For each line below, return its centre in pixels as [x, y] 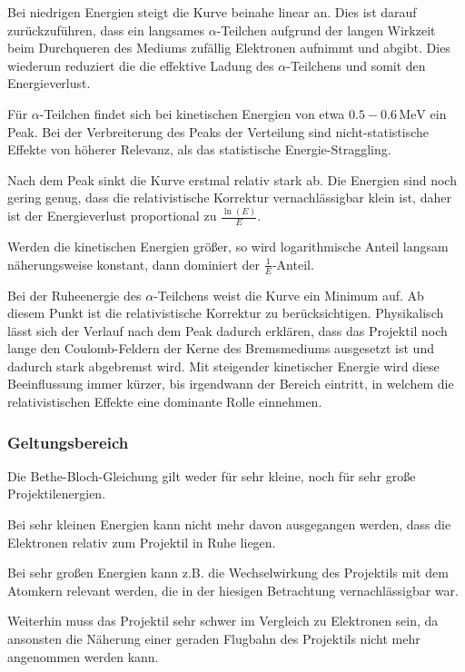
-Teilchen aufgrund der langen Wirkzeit [326, 30]
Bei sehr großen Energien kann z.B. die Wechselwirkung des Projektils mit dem [228, 573]
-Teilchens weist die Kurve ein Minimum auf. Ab [289, 295]
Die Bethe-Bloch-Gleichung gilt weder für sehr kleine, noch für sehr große [212, 475]
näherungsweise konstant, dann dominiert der [134, 264]
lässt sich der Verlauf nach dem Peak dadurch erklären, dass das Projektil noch [228, 330]
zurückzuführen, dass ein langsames [106, 30]
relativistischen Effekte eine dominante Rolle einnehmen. [165, 402]
